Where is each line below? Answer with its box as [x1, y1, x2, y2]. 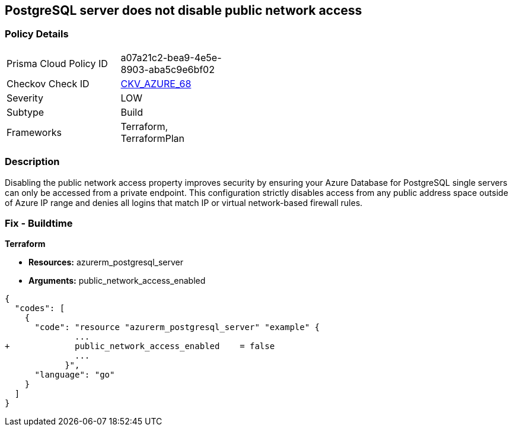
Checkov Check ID [7, 77, 90, 90]
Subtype [7, 106, 44, 118]
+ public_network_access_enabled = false [5, 341, 275, 351]
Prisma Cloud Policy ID [7, 57, 108, 69]
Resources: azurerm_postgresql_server [28, 257, 183, 268]
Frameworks [7, 126, 62, 138]
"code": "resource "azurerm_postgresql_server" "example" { [34, 322, 320, 332]
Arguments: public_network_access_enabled [28, 275, 206, 286]
